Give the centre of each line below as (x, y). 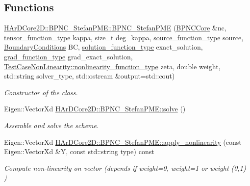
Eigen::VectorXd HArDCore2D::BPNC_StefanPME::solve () (95, 109)
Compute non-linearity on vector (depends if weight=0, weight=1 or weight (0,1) (125, 168)
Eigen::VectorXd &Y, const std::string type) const (79, 151)
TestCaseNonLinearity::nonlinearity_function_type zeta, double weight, (112, 66)
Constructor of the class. (41, 92)
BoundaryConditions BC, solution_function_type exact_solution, (103, 47)
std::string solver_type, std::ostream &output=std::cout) (89, 76)
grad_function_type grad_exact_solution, (68, 56)
